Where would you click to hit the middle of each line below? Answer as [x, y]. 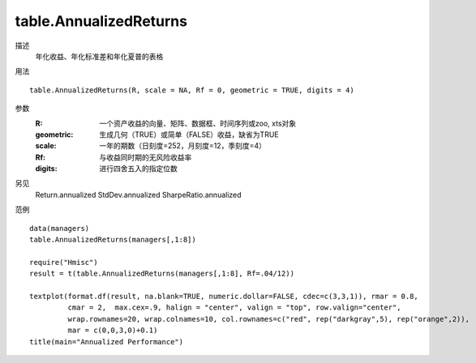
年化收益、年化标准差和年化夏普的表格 [99, 56]
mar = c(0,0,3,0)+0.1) [113, 331]
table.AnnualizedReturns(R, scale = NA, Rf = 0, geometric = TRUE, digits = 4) [192, 90]
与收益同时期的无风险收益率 [146, 157]
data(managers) [60, 228]
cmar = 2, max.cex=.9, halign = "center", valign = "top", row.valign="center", [234, 307]
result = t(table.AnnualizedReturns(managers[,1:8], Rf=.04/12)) [162, 274]
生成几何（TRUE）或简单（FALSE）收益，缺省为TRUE [189, 135]
